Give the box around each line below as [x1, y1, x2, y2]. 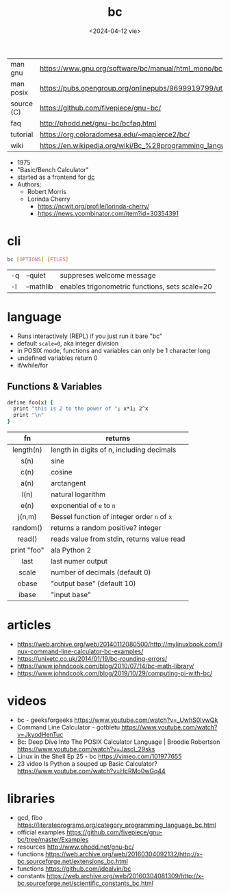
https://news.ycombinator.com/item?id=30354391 [37, 209, 179, 217]
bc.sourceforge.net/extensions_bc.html [16, 857, 129, 865]
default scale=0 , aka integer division [16, 339, 119, 347]
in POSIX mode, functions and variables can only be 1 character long [16, 346, 211, 354]
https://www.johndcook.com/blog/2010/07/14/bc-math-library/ [16, 662, 194, 670]
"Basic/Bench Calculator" [16, 165, 89, 173]
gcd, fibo [16, 813, 43, 821]
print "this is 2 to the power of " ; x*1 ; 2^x [13, 405, 149, 412]
